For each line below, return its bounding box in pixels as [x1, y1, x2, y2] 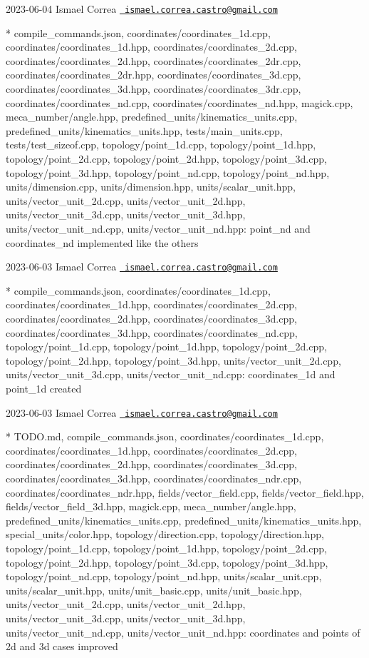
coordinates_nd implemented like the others [6, 235, 199, 250]
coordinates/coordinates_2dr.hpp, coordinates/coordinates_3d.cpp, [6, 67, 301, 82]
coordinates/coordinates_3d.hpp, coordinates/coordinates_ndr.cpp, [6, 471, 302, 485]
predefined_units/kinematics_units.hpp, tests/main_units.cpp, [6, 123, 283, 138]
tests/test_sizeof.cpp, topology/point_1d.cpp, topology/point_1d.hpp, [6, 137, 316, 152]
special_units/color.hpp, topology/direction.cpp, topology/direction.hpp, [6, 527, 324, 542]
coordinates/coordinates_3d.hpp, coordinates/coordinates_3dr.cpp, [6, 81, 301, 96]
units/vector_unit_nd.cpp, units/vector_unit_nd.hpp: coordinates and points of [6, 624, 360, 639]
